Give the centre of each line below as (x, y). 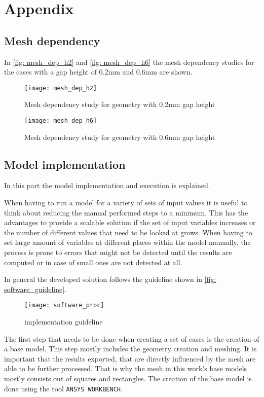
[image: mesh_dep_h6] (61, 121)
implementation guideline (64, 322)
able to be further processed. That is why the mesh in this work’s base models (126, 368)
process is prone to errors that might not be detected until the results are (118, 252)
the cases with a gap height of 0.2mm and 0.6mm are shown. (98, 72)
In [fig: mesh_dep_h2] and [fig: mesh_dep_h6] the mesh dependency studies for (129, 62)
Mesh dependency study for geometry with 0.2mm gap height (120, 104)
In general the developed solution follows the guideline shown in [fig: (110, 279)
